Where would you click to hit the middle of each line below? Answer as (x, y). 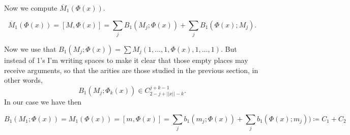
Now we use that (30, 48)
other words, (23, 80)
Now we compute (31, 8)
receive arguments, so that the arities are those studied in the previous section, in (131, 70)
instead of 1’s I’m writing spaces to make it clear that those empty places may (126, 60)
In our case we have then (43, 102)
